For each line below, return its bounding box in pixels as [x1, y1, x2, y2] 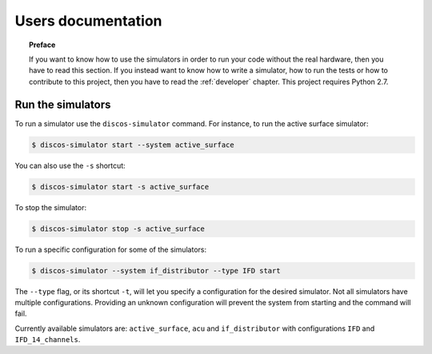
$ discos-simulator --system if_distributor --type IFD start [31, 266, 281, 275]
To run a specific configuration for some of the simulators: [14, 245, 207, 254]
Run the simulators [14, 97, 111, 111]
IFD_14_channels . [14, 335, 81, 344]
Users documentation [14, 12, 163, 30]
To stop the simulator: [14, 202, 87, 212]
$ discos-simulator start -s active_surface [31, 182, 210, 191]
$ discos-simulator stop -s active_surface [31, 224, 206, 233]
